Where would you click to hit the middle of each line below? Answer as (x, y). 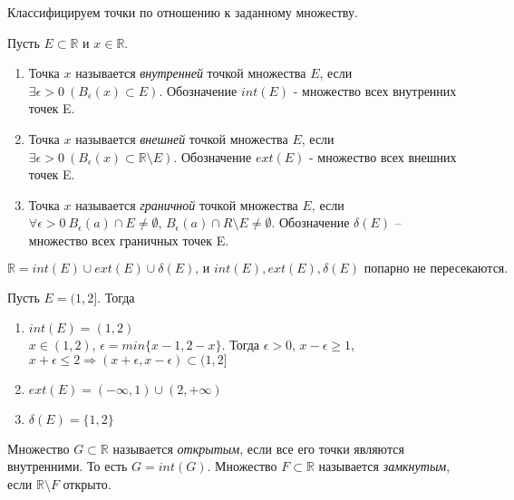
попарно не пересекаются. (436, 269)
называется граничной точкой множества (187, 204)
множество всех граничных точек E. (129, 240)
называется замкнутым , (384, 466)
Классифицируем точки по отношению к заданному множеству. (183, 12)
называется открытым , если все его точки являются (258, 448)
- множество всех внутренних (375, 90)
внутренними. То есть (68, 466)
